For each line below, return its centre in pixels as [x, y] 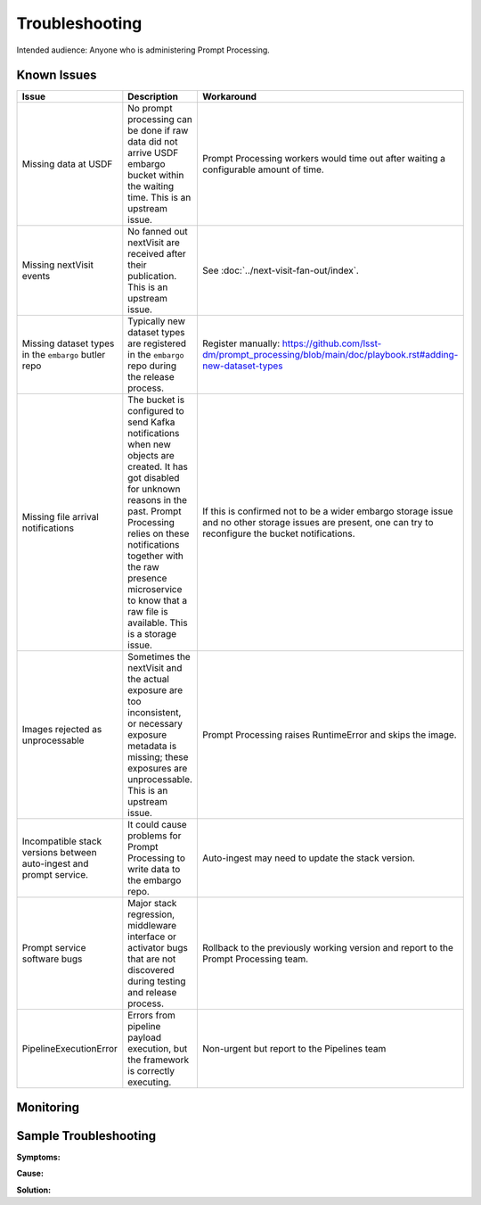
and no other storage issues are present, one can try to [318, 523]
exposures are [158, 769]
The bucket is [156, 400]
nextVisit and [155, 668]
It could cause [157, 825]
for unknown [154, 489]
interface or [152, 937]
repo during [152, 366]
